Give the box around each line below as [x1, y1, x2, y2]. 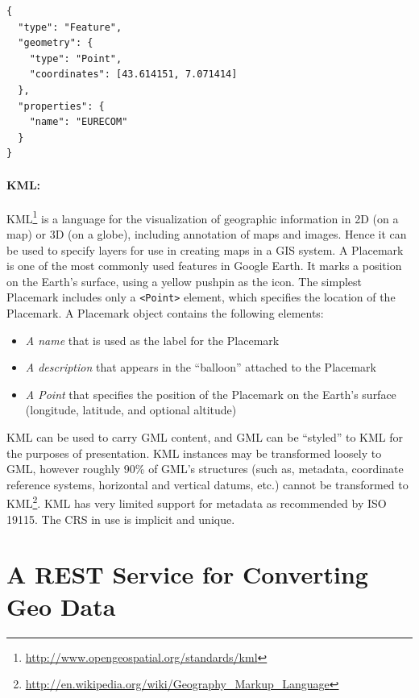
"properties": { [18, 100, 105, 112]
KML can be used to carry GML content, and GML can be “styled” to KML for [6, 428, 404, 445]
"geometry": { [18, 37, 93, 49]
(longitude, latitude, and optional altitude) [25, 401, 237, 418]
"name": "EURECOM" [29, 116, 128, 128]
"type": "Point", [29, 52, 122, 64]
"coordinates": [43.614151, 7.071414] [29, 69, 238, 81]
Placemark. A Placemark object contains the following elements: [6, 305, 324, 322]
